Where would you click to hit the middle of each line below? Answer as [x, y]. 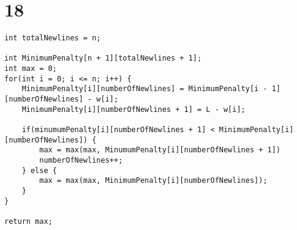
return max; [28, 221]
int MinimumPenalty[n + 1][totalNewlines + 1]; [103, 58]
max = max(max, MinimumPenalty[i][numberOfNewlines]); [153, 181]
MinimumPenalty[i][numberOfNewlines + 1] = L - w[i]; [133, 109]
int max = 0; [31, 69]
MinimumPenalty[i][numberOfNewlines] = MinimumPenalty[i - [145, 89]
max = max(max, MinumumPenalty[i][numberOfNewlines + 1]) [160, 150]
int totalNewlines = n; [53, 38]
